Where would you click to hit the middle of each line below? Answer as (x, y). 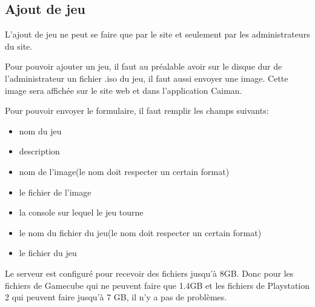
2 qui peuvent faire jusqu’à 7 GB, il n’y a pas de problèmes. (116, 297)
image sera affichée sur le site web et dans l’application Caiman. (124, 90)
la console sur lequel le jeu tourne (81, 212)
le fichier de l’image (55, 192)
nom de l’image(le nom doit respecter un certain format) (124, 171)
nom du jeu (40, 130)
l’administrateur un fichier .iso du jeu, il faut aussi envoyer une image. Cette (147, 78)
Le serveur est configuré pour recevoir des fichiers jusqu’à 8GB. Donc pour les (149, 273)
